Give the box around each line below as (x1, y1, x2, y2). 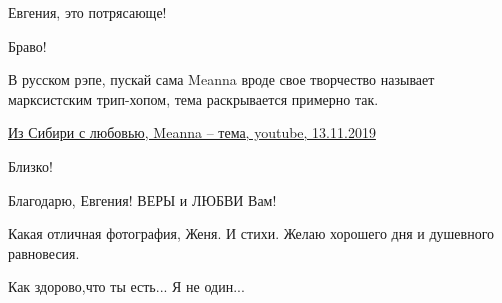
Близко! (8, 155, 53, 176)
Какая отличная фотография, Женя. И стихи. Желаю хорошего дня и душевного (8, 223, 495, 244)
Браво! (8, 35, 47, 56)
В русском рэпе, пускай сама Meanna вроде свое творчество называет (8, 69, 435, 90)
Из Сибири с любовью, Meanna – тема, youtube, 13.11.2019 (8, 122, 376, 143)
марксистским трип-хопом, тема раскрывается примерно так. (8, 88, 379, 109)
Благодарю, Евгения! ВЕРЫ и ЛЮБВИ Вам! (8, 189, 277, 210)
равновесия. (8, 242, 80, 263)
